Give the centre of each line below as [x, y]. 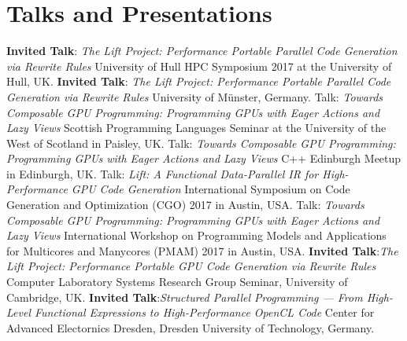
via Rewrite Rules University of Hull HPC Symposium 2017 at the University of [199, 66]
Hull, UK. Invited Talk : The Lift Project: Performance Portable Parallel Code [199, 81]
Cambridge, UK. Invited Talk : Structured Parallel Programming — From [185, 297]
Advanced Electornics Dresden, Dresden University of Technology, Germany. [191, 327]
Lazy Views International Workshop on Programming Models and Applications [196, 235]
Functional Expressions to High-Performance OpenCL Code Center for [204, 312]
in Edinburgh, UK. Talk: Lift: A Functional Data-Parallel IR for [163, 173]
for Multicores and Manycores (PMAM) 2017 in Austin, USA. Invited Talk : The [202, 250]
